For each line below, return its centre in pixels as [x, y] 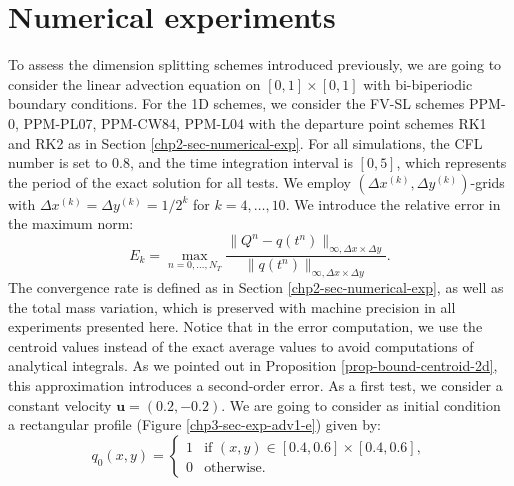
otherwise [233, 467]
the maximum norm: [71, 223]
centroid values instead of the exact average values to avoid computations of [241, 345]
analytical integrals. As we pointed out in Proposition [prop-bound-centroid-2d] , [253, 365]
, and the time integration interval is [241, 162]
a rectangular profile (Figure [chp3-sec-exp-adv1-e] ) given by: [194, 424]
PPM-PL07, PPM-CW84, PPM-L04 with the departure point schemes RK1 [255, 122]
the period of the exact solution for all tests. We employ [179, 181]
